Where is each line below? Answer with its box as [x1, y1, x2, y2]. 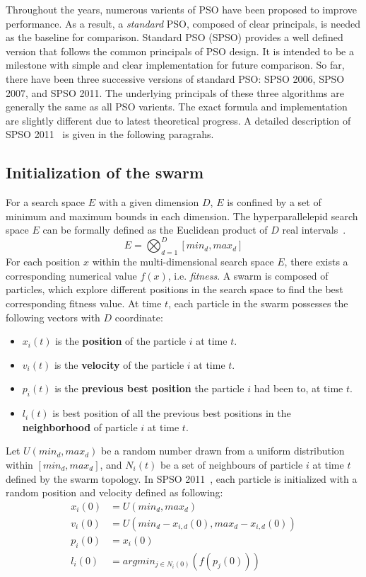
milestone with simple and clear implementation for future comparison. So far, [6, 57, 345, 72]
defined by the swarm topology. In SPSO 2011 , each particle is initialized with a [6, 471, 358, 486]
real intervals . [282, 222, 346, 237]
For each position [6, 254, 81, 269]
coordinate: [114, 309, 163, 324]
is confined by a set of [227, 195, 321, 210]
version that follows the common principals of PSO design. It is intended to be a [6, 43, 354, 58]
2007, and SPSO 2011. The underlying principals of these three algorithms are [6, 85, 344, 100]
